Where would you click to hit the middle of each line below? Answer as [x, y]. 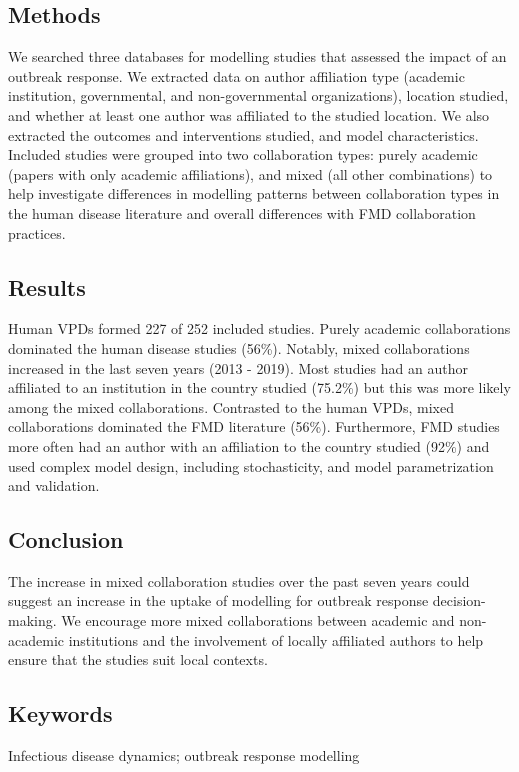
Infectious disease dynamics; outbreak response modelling [184, 755]
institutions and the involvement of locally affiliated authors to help [276, 639]
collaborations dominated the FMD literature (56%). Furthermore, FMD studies [254, 426]
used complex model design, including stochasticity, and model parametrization [251, 465]
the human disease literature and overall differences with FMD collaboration [242, 212]
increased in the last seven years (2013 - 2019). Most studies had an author [238, 367]
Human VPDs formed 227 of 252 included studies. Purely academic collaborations [259, 328]
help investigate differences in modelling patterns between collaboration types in [254, 193]
